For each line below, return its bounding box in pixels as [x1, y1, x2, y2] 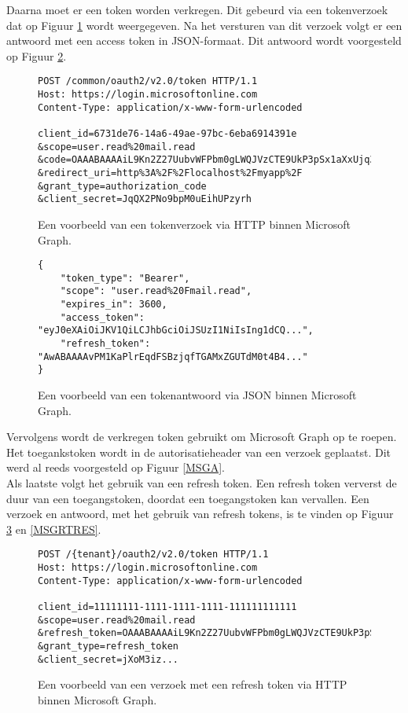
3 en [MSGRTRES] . [6, 520, 101, 537]
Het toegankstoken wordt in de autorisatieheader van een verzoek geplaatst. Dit [6, 443, 391, 460]
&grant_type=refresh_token [38, 640, 178, 652]
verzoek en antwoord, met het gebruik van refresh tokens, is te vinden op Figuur [6, 505, 394, 522]
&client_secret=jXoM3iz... [38, 653, 178, 665]
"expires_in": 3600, [60, 299, 167, 311]
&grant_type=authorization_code [38, 180, 207, 192]
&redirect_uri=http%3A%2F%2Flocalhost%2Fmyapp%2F [38, 167, 303, 178]
